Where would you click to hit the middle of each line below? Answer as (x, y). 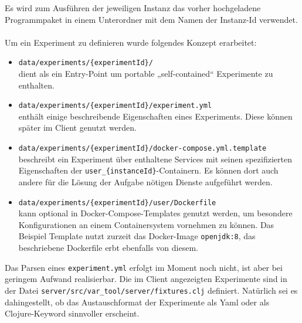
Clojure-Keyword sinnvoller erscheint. (72, 313)
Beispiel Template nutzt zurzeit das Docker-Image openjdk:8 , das (137, 236)
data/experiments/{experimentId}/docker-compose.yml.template (142, 149)
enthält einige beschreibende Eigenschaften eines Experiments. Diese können (155, 116)
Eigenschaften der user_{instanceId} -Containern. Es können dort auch (148, 170)
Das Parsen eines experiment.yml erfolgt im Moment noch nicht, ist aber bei (144, 267)
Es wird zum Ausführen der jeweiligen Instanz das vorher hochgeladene (133, 8)
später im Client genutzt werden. (77, 127)
